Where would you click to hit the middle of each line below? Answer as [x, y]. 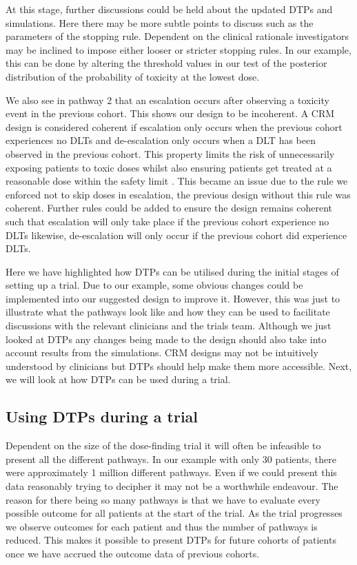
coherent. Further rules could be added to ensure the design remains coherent [169, 208]
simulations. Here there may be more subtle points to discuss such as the [160, 22]
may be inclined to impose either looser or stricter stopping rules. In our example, [178, 49]
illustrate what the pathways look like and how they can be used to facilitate [168, 312]
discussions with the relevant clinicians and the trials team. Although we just [169, 326]
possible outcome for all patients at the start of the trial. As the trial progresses [174, 513]
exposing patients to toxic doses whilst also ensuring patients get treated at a [169, 167]
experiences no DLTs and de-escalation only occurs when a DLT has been [161, 140]
